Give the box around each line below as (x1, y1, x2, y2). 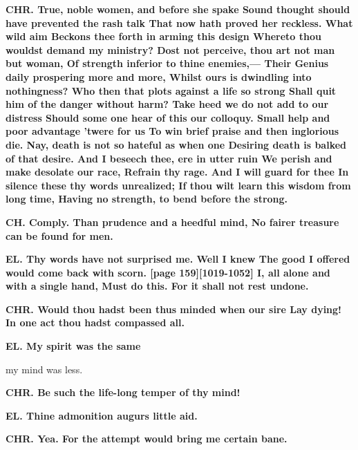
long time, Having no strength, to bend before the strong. (6, 191, 288, 206)
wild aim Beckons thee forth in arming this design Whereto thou (6, 29, 321, 44)
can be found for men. (6, 228, 113, 243)
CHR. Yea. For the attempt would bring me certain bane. (6, 431, 288, 446)
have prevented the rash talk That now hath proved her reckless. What (6, 15, 353, 30)
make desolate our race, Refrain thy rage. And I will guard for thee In (6, 165, 349, 179)
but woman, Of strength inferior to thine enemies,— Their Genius (6, 56, 329, 71)
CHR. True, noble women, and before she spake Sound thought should (6, 2, 350, 16)
